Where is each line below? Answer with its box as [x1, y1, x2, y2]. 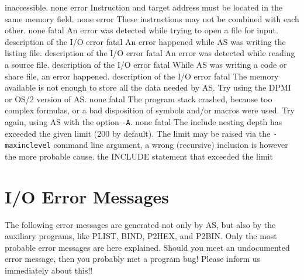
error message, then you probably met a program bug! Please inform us [5, 253, 261, 265]
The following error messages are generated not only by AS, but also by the [5, 218, 276, 230]
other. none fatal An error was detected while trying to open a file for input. [5, 24, 278, 36]
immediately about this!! [5, 264, 93, 276]
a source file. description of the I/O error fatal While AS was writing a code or [5, 58, 287, 70]
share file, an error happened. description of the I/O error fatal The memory [5, 70, 279, 82]
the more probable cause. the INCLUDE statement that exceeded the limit [5, 150, 273, 162]
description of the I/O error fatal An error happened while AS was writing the [5, 35, 286, 47]
